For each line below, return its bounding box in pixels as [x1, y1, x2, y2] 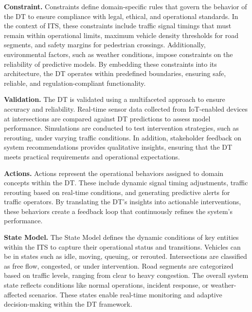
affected [4, 289, 27, 299]
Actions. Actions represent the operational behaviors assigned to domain [4, 168, 224, 178]
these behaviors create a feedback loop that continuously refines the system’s [4, 206, 233, 216]
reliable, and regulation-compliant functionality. [4, 78, 146, 88]
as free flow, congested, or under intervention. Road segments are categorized [4, 260, 234, 271]
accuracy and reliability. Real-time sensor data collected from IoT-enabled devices [4, 103, 248, 114]
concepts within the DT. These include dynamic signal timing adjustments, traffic [4, 177, 248, 188]
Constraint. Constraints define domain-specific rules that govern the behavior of [4, 1, 247, 11]
